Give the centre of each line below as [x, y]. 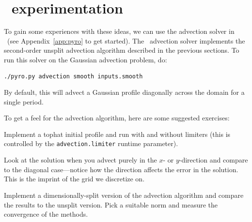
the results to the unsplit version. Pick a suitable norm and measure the [111, 204]
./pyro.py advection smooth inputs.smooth [73, 76]
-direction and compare [213, 160]
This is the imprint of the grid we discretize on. [74, 179]
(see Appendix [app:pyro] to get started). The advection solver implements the [126, 40]
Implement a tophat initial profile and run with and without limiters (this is [117, 134]
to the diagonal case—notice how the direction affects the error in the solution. [121, 169]
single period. [24, 101]
